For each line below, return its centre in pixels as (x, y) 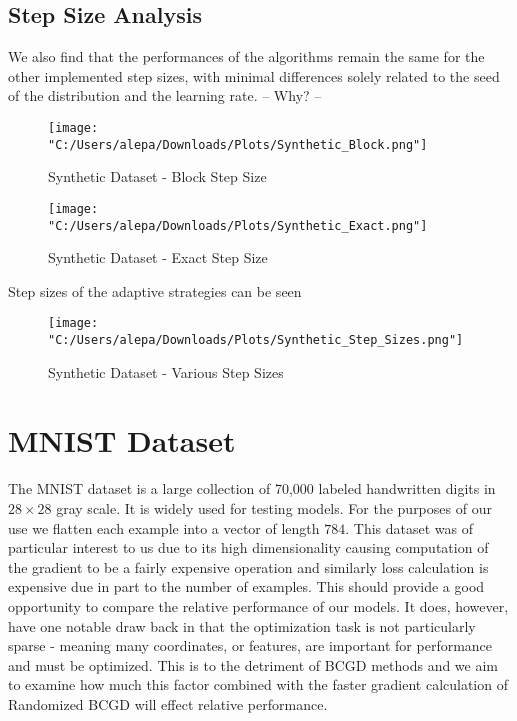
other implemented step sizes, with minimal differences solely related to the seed (254, 75)
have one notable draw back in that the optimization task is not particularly (242, 625)
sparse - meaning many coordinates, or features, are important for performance (250, 645)
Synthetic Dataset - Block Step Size (157, 176)
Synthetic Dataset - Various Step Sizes (166, 371)
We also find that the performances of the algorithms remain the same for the (246, 56)
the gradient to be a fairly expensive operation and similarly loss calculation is (248, 566)
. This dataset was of (409, 527)
